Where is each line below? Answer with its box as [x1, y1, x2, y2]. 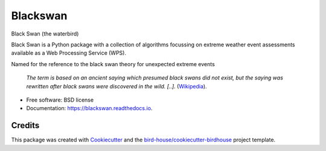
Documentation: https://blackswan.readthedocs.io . [26, 105, 153, 112]
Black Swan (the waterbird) [11, 30, 79, 37]
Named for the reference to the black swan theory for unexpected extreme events [11, 60, 216, 67]
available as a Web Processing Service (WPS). [11, 49, 127, 57]
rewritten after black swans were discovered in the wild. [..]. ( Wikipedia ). [26, 82, 208, 90]
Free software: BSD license [26, 96, 94, 103]
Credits [11, 120, 40, 131]
